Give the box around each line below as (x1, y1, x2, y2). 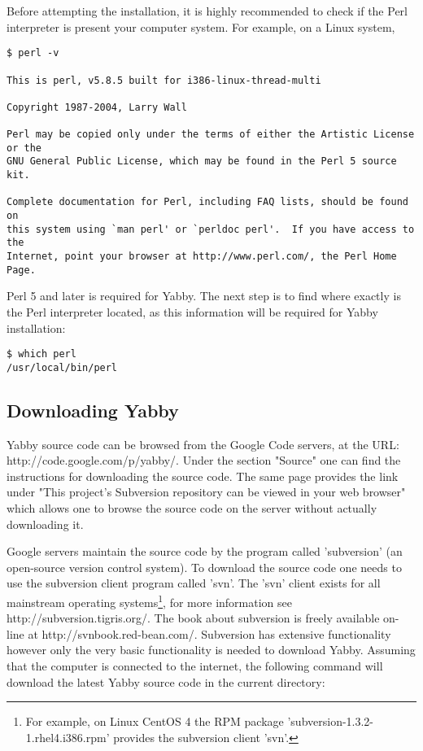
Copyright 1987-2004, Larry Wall (7, 101, 187, 113)
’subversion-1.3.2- (287, 713, 374, 730)
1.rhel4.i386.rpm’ (25, 728, 110, 745)
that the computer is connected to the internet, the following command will (7, 657, 383, 675)
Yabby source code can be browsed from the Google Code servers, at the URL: (7, 435, 399, 452)
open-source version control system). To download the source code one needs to (7, 558, 402, 575)
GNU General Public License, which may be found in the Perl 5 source (7, 155, 397, 168)
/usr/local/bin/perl (7, 361, 118, 373)
